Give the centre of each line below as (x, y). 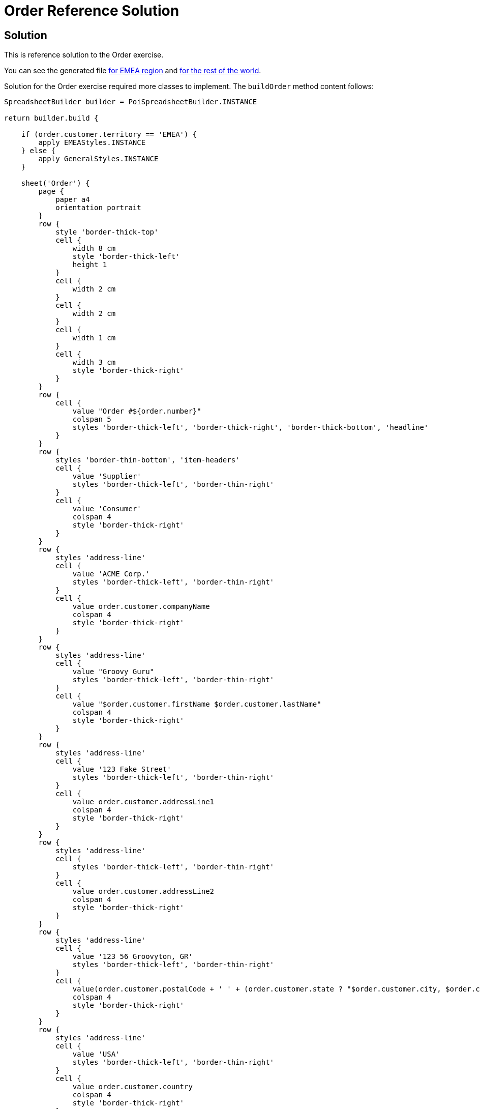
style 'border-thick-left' (126, 257)
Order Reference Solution (92, 11)
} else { (38, 151)
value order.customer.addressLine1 (143, 802)
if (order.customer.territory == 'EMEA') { (109, 135)
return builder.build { (51, 118)
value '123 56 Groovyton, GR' (132, 957)
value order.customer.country (132, 1087)
